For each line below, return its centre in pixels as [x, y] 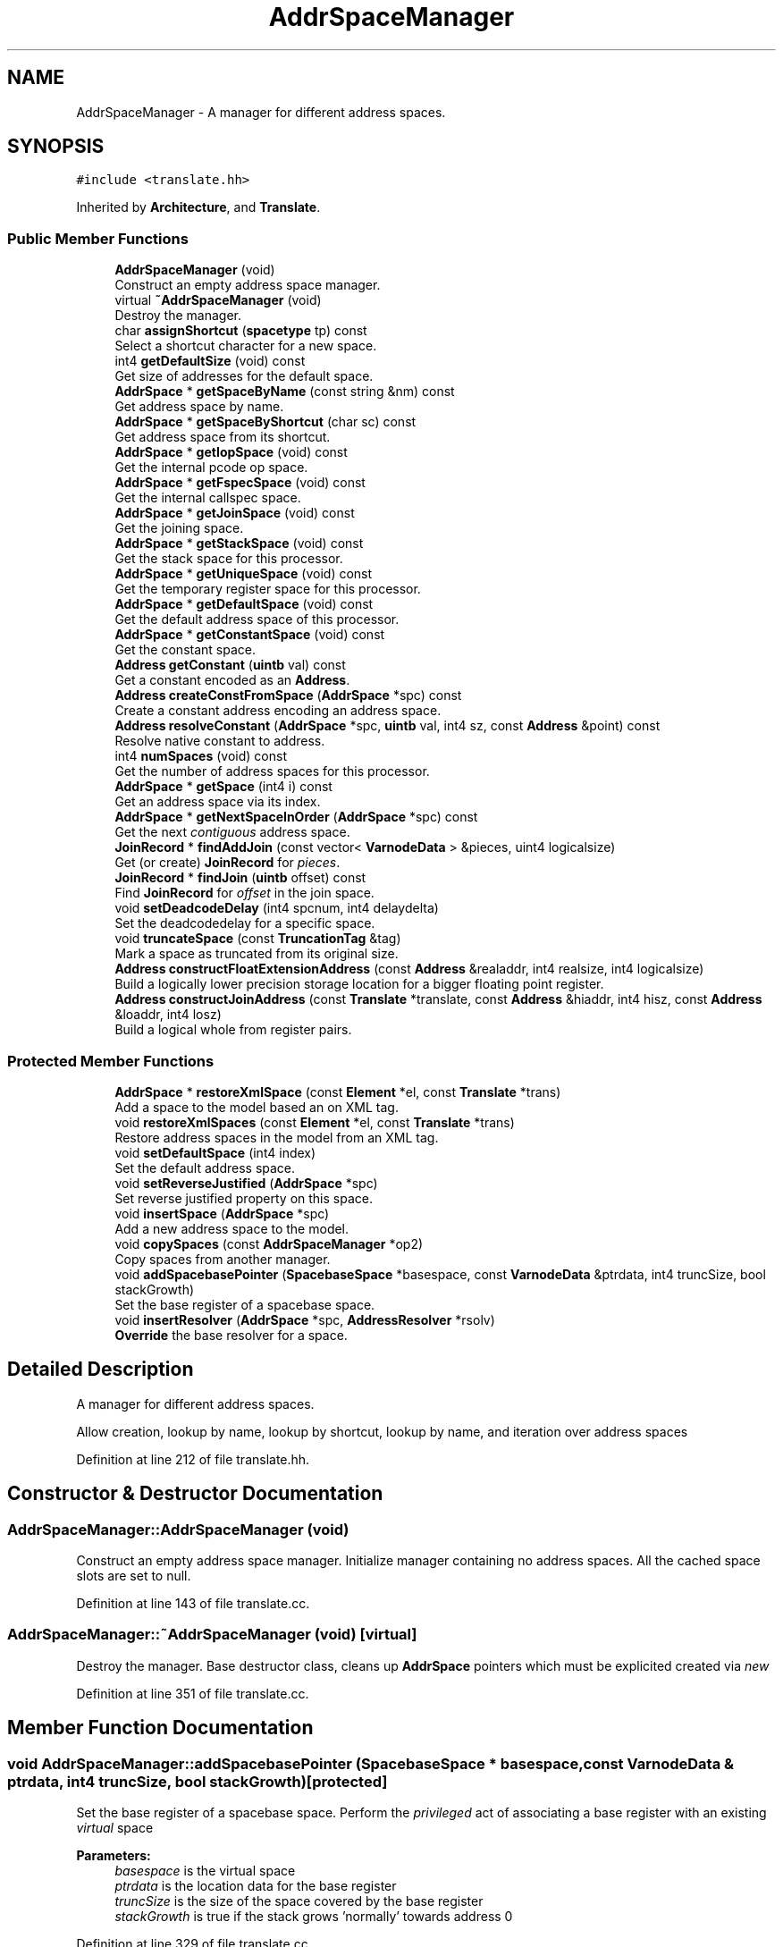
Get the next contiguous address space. [232, 832]
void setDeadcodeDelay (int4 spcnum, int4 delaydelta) [277, 908]
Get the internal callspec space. [208, 498]
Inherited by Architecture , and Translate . [198, 207]
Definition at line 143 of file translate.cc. [193, 1603]
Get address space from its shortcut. [223, 437]
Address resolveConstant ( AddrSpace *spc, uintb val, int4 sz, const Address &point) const [387, 726]
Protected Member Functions [111, 1061]
